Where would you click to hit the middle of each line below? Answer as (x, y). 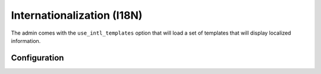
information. (26, 41)
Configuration (37, 58)
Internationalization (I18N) (77, 15)
